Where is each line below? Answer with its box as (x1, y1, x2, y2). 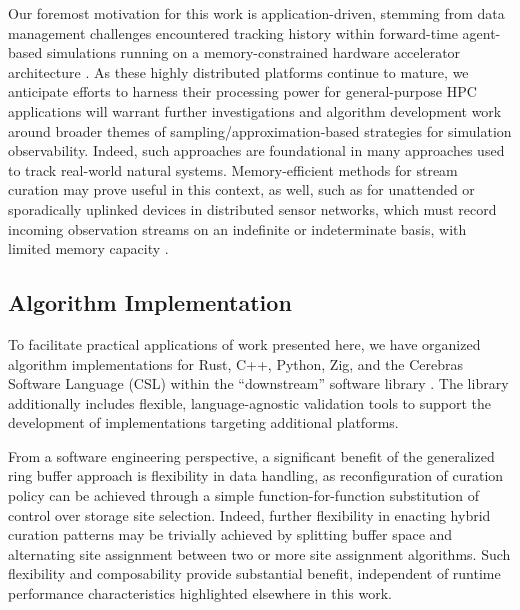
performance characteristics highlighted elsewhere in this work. (8, 583, 392, 604)
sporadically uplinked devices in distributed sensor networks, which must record (8, 198, 497, 219)
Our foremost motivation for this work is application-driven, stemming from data (8, 3, 505, 23)
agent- (462, 22, 501, 43)
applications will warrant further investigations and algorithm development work (8, 100, 502, 121)
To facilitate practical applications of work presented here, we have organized (8, 333, 481, 354)
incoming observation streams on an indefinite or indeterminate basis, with (8, 218, 467, 239)
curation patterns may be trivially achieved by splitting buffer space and (8, 524, 453, 545)
